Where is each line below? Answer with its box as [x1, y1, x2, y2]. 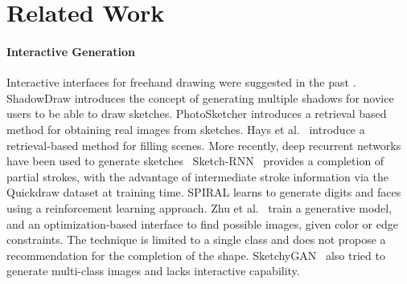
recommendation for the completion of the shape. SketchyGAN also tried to [6, 246, 385, 263]
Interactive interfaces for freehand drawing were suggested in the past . [6, 74, 356, 91]
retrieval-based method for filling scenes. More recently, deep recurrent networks [6, 136, 401, 153]
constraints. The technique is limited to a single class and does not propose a [6, 231, 386, 248]
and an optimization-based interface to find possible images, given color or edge [6, 215, 398, 232]
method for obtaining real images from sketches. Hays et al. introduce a [6, 120, 365, 137]
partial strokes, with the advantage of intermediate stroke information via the [6, 168, 388, 185]
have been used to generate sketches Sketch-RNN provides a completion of [6, 152, 384, 169]
